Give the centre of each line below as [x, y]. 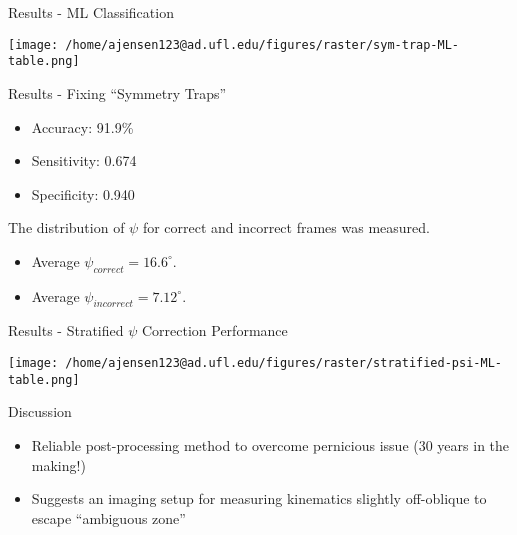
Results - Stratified [66, 330]
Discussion [40, 411]
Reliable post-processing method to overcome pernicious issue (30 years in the [270, 444]
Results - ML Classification [91, 12]
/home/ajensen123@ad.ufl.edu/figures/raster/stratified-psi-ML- [283, 363]
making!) [58, 464]
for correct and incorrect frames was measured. [286, 227]
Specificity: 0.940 [83, 193]
